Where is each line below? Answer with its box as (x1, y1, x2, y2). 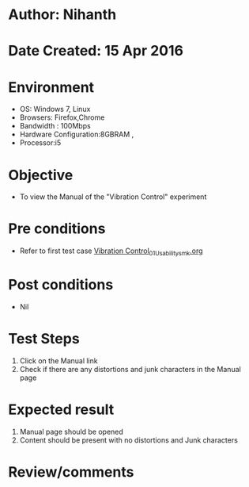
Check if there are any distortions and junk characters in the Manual (19, 364, 241, 374)
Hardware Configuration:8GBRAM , (19, 129, 134, 140)
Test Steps (8, 330, 81, 348)
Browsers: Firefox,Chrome (19, 113, 105, 122)
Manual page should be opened (19, 427, 124, 436)
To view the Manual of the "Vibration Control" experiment (19, 192, 207, 201)
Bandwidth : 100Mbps (19, 121, 91, 131)
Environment (8, 78, 95, 96)
